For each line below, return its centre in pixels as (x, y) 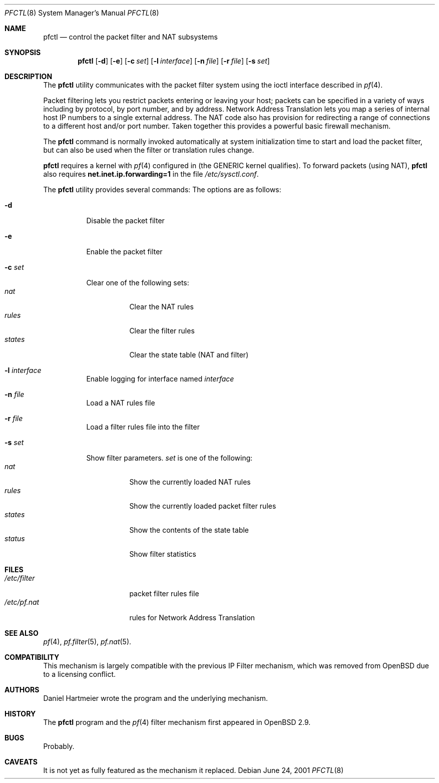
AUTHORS (22, 690)
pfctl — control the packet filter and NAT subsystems (130, 37)
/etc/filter (20, 578)
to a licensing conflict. (79, 674)
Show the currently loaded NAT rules (190, 482)
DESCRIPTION (29, 76)
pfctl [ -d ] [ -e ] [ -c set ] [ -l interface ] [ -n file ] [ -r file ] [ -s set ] (174, 61)
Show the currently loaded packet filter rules (203, 506)
